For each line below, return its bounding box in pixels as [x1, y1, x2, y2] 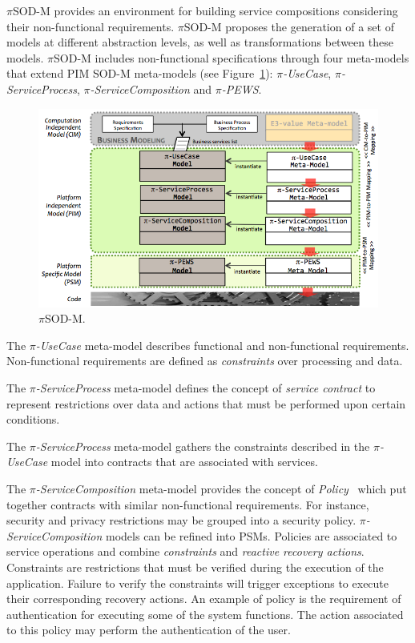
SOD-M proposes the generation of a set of [183, 18, 394, 34]
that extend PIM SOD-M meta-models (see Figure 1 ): [6, 65, 273, 82]
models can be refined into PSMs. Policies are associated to [106, 527, 397, 544]
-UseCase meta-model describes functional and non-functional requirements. [35, 336, 409, 353]
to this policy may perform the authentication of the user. [6, 621, 291, 638]
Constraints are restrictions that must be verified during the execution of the [6, 558, 384, 575]
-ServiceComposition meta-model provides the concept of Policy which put [35, 480, 407, 496]
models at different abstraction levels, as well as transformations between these [6, 34, 393, 50]
